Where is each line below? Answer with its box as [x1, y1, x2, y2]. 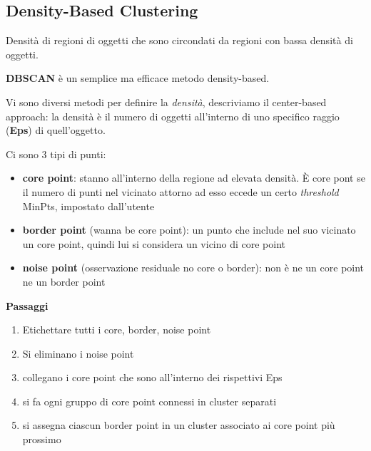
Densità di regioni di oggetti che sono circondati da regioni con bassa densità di [6, 33, 353, 48]
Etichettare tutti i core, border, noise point [22, 322, 211, 337]
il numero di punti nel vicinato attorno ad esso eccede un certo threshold [22, 184, 339, 199]
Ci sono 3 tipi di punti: [6, 146, 106, 161]
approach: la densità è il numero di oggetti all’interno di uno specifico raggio [6, 108, 340, 123]
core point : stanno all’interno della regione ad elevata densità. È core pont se [22, 170, 365, 185]
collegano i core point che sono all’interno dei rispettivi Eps [22, 370, 283, 385]
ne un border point [22, 274, 106, 289]
